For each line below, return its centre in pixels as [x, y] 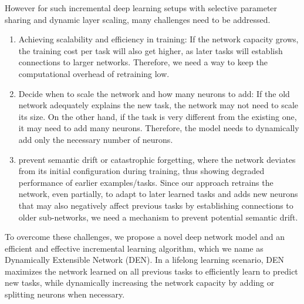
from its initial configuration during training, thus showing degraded [141, 171]
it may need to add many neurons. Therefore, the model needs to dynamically [159, 128]
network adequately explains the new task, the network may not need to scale [158, 105]
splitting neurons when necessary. [65, 294]
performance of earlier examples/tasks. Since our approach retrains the [146, 182]
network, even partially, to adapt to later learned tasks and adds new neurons [158, 194]
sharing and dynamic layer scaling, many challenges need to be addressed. [138, 19]
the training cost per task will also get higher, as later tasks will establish [151, 50]
